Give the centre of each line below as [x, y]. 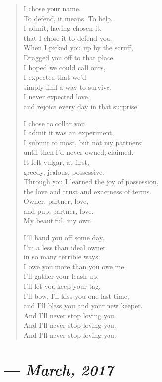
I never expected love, [56, 96]
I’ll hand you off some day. [64, 237]
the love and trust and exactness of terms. [87, 191]
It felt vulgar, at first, [56, 162]
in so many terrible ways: [62, 257]
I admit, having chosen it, [62, 28]
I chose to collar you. [55, 123]
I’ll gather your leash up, [61, 276]
